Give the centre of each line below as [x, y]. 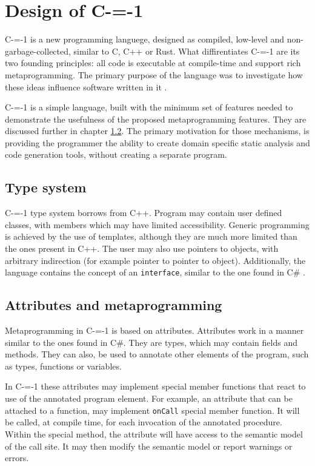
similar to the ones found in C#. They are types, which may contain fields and [151, 342]
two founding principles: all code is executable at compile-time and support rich [153, 63]
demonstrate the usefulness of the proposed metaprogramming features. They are [156, 119]
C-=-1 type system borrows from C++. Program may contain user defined [144, 213]
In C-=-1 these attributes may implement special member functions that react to [155, 386]
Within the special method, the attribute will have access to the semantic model [154, 434]
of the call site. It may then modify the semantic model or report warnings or [149, 446]
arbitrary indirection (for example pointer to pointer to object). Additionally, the [155, 260]
